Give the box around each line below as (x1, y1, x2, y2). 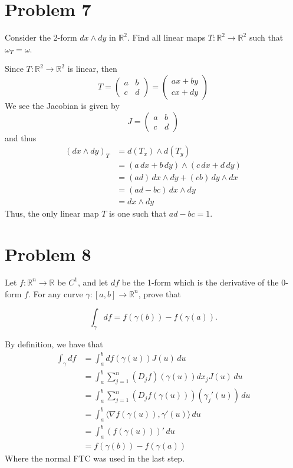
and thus (5, 131, 37, 144)
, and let (77, 276, 108, 288)
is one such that (109, 207, 167, 220)
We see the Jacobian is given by (5, 99, 120, 111)
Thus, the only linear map (5, 207, 99, 220)
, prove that (138, 287, 181, 300)
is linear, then (67, 62, 117, 75)
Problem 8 (5, 242, 91, 266)
